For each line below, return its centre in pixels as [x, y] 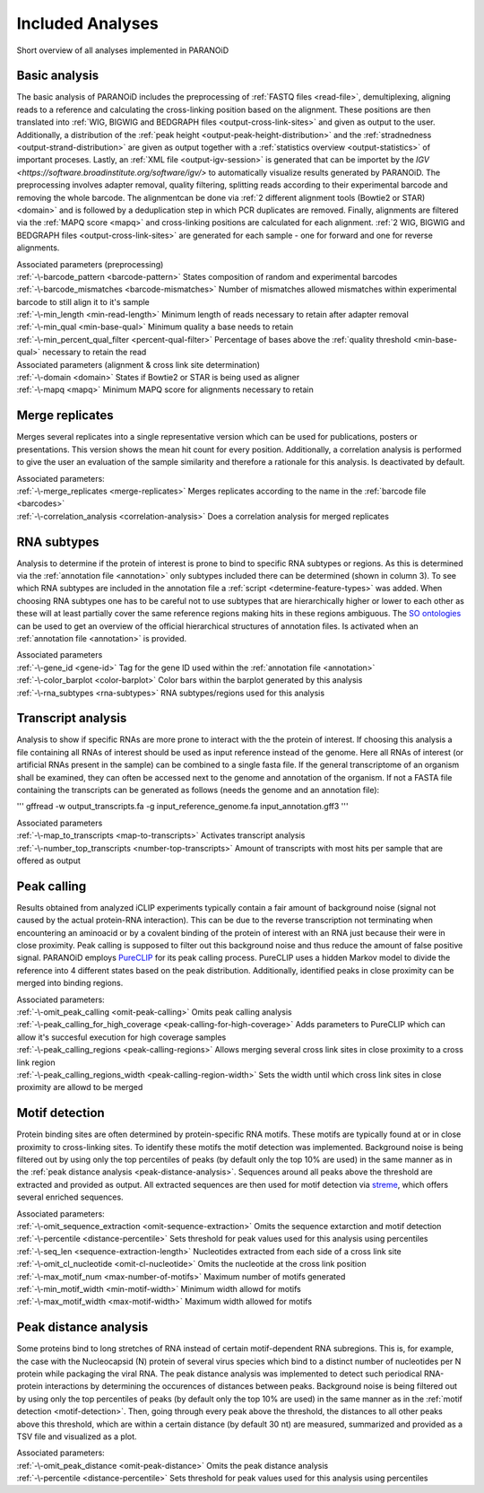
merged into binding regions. [70, 983]
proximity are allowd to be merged [80, 1087]
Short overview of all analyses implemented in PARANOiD [123, 50]
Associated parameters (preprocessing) [90, 264]
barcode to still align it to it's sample [83, 301]
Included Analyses [87, 23]
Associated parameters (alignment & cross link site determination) [138, 364]
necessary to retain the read [94, 352]
